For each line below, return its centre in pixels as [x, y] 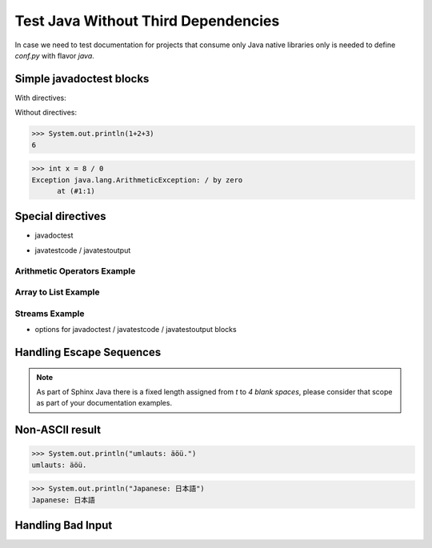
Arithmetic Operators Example [75, 270]
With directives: [41, 98]
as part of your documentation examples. [104, 403]
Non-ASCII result [58, 430]
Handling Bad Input [64, 525]
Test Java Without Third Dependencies [147, 21]
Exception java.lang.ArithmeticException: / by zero [137, 180]
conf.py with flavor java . [55, 55]
